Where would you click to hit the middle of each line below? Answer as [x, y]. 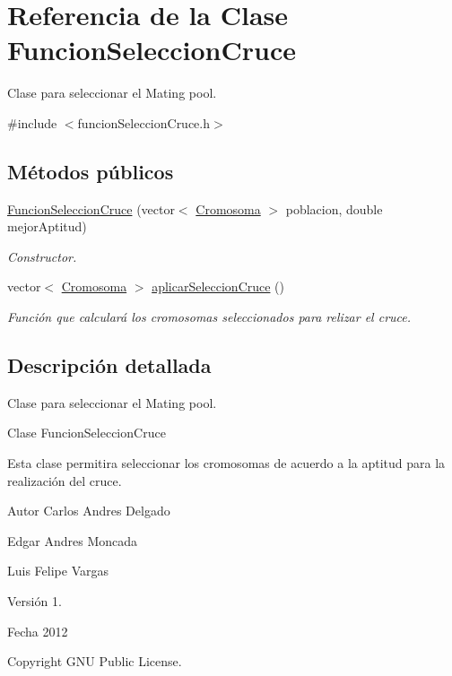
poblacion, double [334, 208]
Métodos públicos [91, 171]
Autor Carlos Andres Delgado [89, 511]
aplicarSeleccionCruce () [218, 286]
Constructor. [42, 256]
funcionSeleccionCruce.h [144, 122]
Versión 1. [35, 601]
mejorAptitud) [47, 226]
